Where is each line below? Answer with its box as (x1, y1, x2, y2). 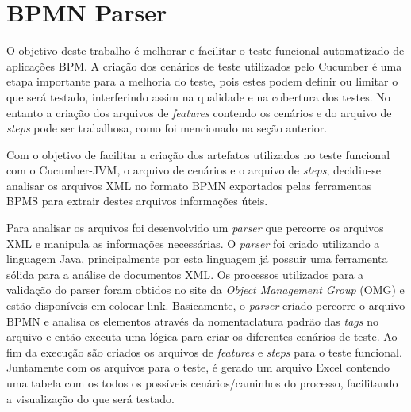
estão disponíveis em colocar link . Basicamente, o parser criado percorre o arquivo (6, 297, 405, 314)
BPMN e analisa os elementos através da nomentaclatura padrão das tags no (6, 312, 378, 329)
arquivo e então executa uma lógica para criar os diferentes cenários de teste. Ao (6, 328, 398, 345)
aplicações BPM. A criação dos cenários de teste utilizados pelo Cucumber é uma (6, 57, 402, 74)
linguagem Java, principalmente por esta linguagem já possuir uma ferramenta (6, 250, 388, 267)
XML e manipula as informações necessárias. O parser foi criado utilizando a (6, 235, 380, 251)
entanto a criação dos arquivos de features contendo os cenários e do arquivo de (6, 104, 392, 120)
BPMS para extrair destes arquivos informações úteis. (6, 193, 268, 209)
